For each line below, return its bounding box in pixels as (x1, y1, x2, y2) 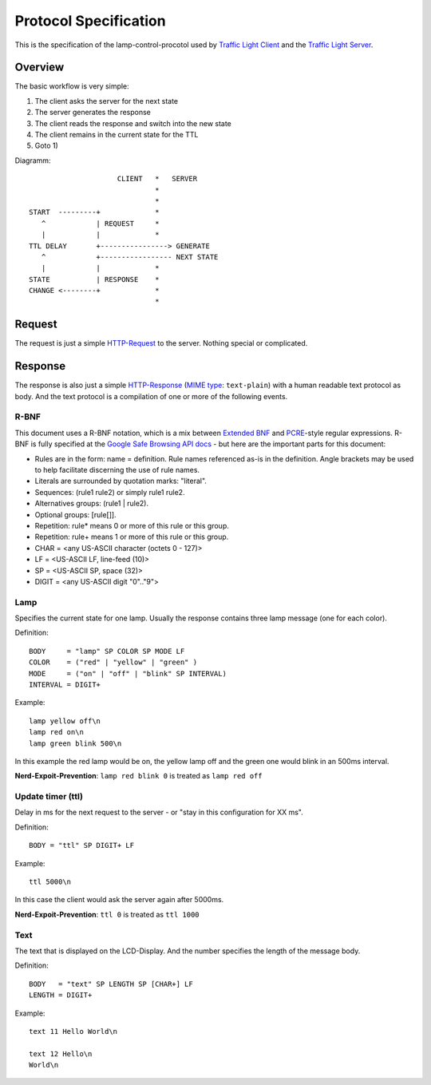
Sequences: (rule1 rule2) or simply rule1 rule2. (34, 487, 185, 497)
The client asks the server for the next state (34, 96, 179, 105)
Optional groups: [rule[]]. (34, 509, 117, 519)
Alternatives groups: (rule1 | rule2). (34, 499, 149, 509)
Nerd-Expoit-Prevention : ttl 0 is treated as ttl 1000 (14, 909, 200, 919)
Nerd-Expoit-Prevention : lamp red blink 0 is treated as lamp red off (14, 771, 263, 781)
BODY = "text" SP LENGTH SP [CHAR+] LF (29, 979, 193, 988)
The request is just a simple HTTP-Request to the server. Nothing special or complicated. (14, 339, 308, 348)
